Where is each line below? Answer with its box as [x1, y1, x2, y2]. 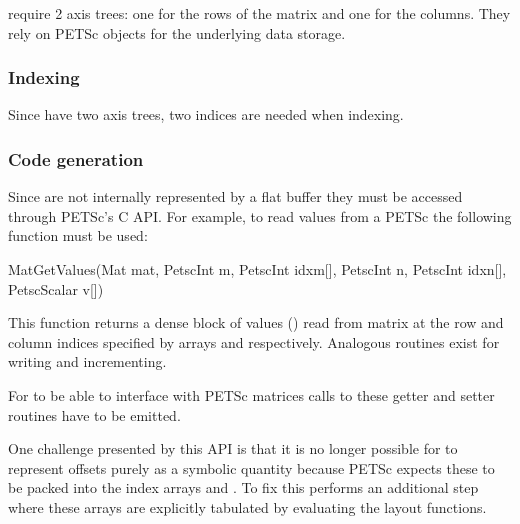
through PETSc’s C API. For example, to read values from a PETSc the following [8, 205, 512, 226]
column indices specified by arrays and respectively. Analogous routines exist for [8, 331, 500, 352]
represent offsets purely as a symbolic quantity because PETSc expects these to [8, 457, 495, 478]
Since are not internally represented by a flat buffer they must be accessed [8, 186, 463, 207]
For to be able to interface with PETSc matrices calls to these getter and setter [8, 384, 495, 405]
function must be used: [8, 225, 148, 246]
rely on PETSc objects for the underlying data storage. [8, 22, 346, 43]
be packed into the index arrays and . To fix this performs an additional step [8, 477, 479, 498]
